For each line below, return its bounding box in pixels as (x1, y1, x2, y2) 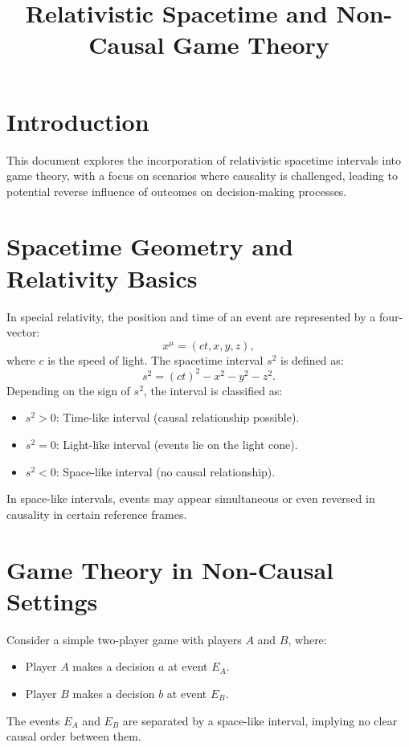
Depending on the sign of (6, 382, 130, 398)
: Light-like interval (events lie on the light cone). (55, 436, 298, 453)
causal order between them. (6, 728, 141, 745)
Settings (6, 584, 98, 617)
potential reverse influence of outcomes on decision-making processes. (6, 182, 347, 199)
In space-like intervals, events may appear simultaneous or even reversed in (6, 490, 375, 507)
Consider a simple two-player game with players (6, 631, 242, 647)
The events (6, 712, 60, 729)
